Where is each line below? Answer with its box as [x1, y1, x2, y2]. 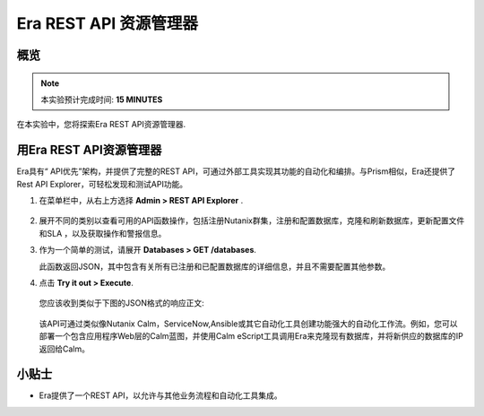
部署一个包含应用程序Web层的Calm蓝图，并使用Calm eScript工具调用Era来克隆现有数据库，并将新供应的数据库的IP [39, 331, 463, 342]
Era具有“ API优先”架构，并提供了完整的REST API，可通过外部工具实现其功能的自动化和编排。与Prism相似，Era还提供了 [16, 166, 456, 177]
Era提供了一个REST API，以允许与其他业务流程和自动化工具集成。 [39, 390, 282, 401]
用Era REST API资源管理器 [16, 143, 162, 158]
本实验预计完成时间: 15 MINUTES [40, 94, 163, 105]
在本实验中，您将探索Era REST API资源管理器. [16, 119, 186, 130]
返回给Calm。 [39, 343, 90, 354]
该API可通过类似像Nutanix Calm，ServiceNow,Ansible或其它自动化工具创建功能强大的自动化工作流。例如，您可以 [39, 318, 458, 329]
